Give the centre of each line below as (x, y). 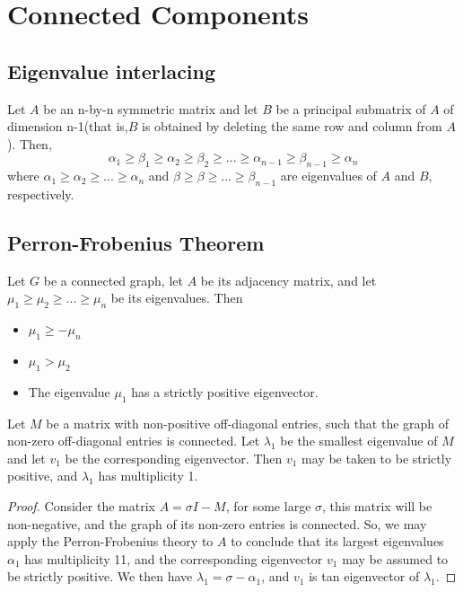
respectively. (41, 194)
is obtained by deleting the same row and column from (292, 126)
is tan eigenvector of (364, 576)
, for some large (268, 505)
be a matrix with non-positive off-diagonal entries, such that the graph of (248, 423)
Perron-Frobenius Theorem (136, 242)
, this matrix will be (377, 505)
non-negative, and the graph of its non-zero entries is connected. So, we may (217, 523)
